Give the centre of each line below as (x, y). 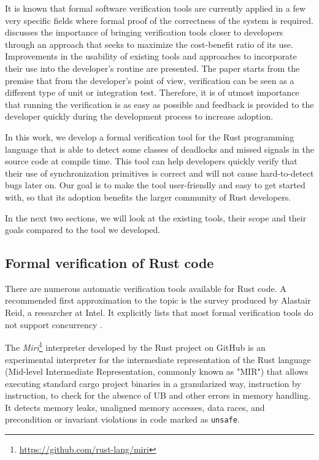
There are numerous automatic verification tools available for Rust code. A (146, 288)
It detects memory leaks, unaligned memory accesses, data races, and (135, 407)
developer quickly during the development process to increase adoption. (139, 116)
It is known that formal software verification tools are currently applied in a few (156, 8)
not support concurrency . (54, 324)
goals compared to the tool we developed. (83, 230)
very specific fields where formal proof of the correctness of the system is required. (159, 20)
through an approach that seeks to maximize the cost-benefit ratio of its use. (149, 44)
